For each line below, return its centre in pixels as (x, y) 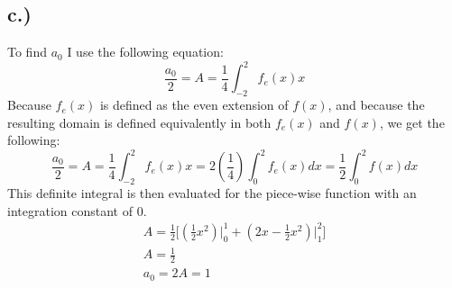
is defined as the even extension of (194, 105)
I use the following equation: (145, 52)
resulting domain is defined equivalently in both (139, 122)
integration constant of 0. (77, 210)
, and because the (376, 105)
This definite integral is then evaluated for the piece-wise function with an (212, 193)
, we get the (412, 122)
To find (27, 52)
